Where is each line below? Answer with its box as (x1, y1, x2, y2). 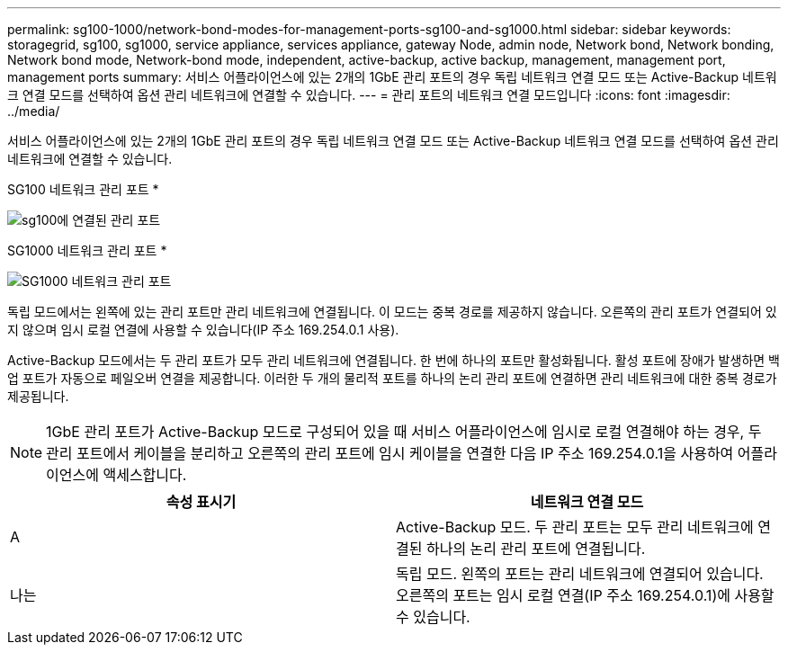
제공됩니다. (7, 389, 69, 404)
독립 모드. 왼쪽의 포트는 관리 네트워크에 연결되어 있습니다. (396, 565, 764, 583)
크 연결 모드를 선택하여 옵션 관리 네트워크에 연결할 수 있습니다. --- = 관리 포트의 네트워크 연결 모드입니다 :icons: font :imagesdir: (7, 87, 730, 103)
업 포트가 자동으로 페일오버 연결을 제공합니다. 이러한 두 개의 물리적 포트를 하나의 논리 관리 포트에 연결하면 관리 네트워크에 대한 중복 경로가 (7, 371, 777, 386)
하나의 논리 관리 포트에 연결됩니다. (425, 540, 646, 558)
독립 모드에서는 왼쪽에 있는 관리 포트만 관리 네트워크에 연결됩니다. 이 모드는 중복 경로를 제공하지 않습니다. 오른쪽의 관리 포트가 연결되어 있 (7, 304, 777, 319)
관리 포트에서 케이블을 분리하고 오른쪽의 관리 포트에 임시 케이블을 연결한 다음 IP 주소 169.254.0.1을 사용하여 (46, 444, 734, 462)
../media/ (7, 103, 60, 119)
